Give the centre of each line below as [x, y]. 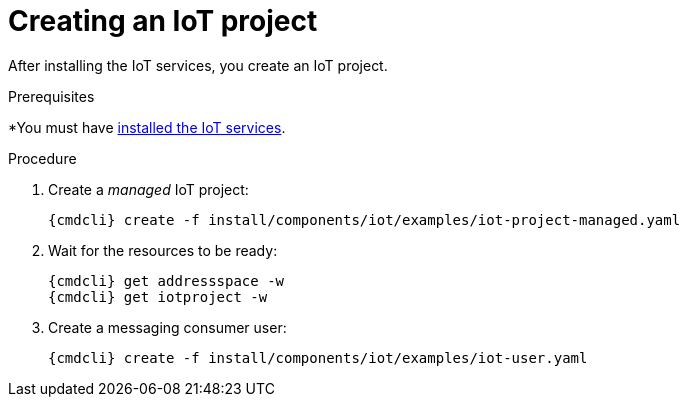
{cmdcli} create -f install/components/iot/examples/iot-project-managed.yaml [364, 219]
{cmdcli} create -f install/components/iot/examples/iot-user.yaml [318, 357]
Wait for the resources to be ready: [163, 250]
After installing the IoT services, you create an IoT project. [198, 65]
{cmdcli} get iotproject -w [158, 296]
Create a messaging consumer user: [167, 327]
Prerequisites [51, 96]
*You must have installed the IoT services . [147, 127]
